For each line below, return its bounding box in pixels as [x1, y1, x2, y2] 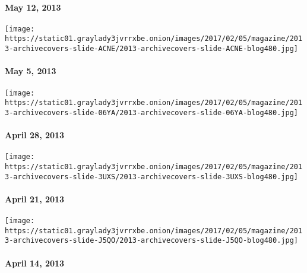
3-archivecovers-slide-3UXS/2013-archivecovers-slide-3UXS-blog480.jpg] [5, 172, 298, 181]
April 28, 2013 [5, 129, 65, 141]
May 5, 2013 [5, 65, 56, 77]
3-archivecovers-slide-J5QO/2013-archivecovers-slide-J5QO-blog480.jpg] [5, 236, 298, 245]
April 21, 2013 [5, 192, 65, 205]
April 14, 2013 [5, 256, 65, 269]
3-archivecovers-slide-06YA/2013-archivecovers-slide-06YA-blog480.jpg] [5, 108, 298, 117]
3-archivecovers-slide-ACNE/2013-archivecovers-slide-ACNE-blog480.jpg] [5, 45, 298, 53]
